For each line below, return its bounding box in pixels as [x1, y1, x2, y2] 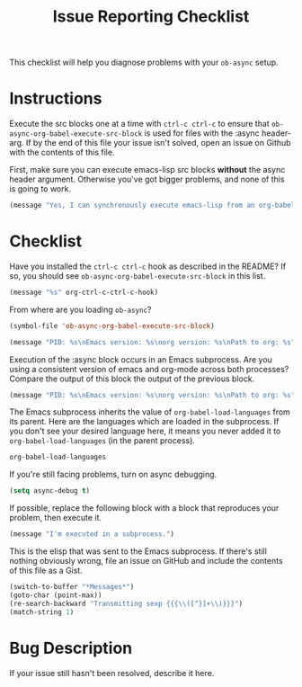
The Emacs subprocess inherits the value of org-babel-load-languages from [9, 406, 290, 417]
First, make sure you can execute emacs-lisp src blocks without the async [9, 165, 286, 175]
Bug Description [9, 638, 133, 658]
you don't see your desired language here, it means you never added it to [9, 425, 281, 437]
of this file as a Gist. [9, 565, 83, 576]
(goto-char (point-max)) [9, 591, 102, 600]
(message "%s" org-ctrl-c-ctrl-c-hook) [9, 288, 159, 297]
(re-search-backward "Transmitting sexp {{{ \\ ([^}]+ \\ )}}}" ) [9, 599, 244, 608]
